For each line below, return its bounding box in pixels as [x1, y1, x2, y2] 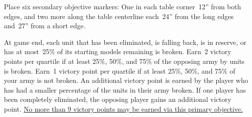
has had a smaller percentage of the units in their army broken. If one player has [4, 84, 246, 95]
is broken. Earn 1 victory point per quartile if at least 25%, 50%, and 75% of [4, 65, 235, 76]
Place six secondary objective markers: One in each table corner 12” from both [4, 1, 241, 11]
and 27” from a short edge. [4, 20, 86, 31]
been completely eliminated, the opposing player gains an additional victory [4, 94, 231, 104]
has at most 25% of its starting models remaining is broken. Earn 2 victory [4, 46, 231, 57]
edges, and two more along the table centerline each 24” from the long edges [4, 11, 234, 21]
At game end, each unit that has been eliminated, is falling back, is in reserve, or [4, 37, 247, 47]
